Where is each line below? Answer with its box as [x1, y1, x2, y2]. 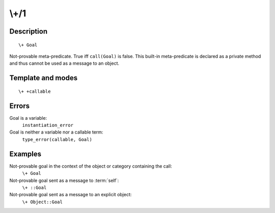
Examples [9, 149, 42, 158]
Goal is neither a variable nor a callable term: [9, 129, 103, 135]
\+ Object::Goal [22, 199, 63, 205]
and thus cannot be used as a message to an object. [9, 60, 120, 66]
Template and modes [9, 74, 78, 83]
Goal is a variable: [9, 115, 47, 121]
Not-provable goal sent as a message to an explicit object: [9, 192, 132, 198]
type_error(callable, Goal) [22, 137, 93, 142]
